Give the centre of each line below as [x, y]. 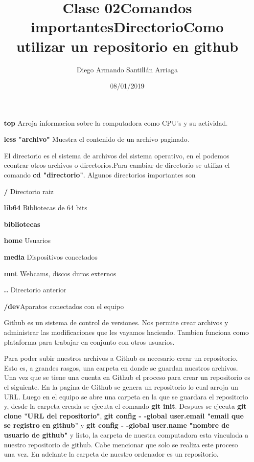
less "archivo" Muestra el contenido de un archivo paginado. [97, 139]
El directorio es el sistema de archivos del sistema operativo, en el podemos [117, 155]
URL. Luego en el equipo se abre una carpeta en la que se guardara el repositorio [126, 396]
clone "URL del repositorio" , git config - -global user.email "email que [124, 415]
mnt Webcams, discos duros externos [60, 273]
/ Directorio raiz [29, 191]
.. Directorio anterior [35, 290]
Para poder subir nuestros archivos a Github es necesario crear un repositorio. [121, 358]
